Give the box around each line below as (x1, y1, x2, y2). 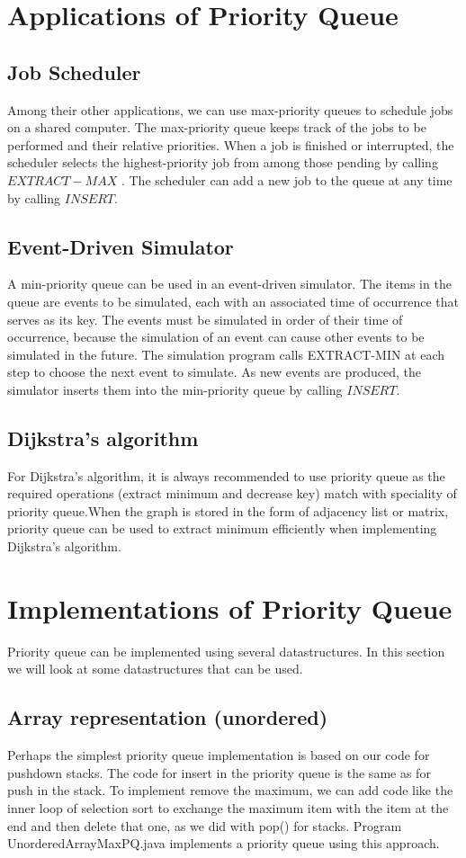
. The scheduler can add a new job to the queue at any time (121, 170, 453, 189)
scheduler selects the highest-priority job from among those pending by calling (7, 153, 438, 172)
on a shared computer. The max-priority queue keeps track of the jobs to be (7, 118, 426, 137)
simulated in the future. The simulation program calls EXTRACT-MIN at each (7, 344, 445, 363)
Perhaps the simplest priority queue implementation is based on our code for (7, 746, 430, 764)
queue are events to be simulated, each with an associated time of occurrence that (7, 291, 460, 310)
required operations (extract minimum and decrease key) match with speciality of (7, 484, 457, 503)
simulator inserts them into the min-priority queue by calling (7, 380, 343, 398)
